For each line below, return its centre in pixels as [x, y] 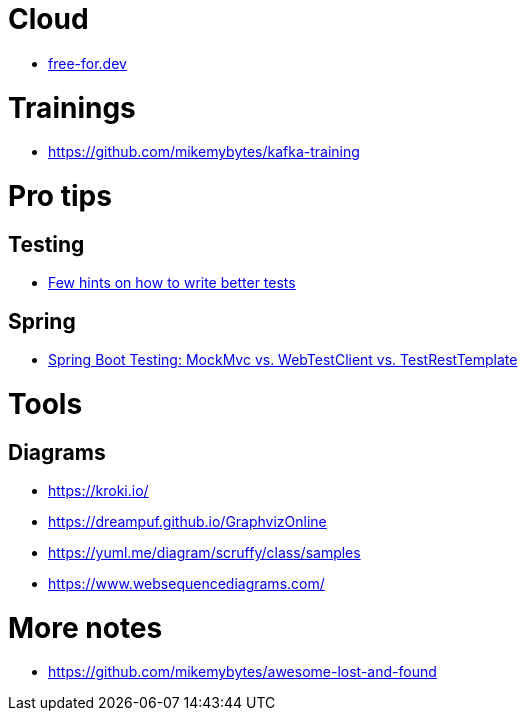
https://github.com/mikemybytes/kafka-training [204, 152]
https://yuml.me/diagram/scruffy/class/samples [204, 552]
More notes [85, 627]
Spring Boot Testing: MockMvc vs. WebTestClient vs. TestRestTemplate [283, 360]
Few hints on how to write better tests [172, 283]
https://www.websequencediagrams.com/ [186, 583]
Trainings [72, 107]
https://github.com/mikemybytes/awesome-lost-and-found [242, 672]
